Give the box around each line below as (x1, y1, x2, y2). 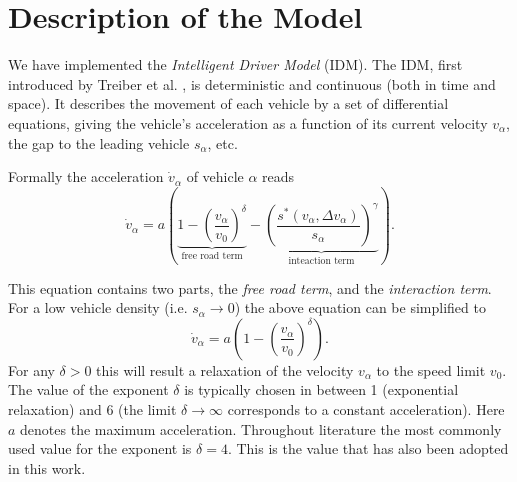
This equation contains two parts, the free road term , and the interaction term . (8, 277, 492, 298)
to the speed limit (376, 359, 486, 380)
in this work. (8, 457, 86, 478)
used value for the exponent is (8, 438, 192, 459)
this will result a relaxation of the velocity (96, 359, 354, 380)
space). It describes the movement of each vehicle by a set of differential (8, 93, 449, 114)
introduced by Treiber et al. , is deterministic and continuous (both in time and (8, 73, 496, 94)
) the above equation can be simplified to (234, 297, 486, 318)
